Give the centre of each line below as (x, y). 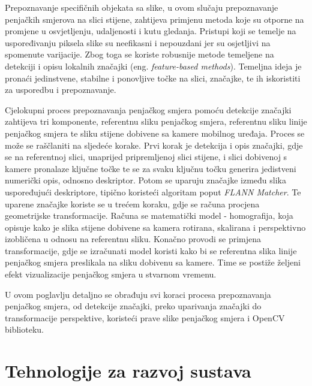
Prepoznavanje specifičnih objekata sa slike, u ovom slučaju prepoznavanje (142, 7)
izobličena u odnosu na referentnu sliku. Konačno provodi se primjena (133, 239)
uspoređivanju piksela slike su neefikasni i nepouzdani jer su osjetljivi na (138, 42)
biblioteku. (24, 329)
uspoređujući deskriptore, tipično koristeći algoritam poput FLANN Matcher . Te (153, 192)
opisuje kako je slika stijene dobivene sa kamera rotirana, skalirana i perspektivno (155, 227)
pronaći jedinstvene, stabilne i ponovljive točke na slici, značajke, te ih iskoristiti (153, 78)
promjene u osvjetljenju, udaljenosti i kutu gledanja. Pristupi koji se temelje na (151, 31)
